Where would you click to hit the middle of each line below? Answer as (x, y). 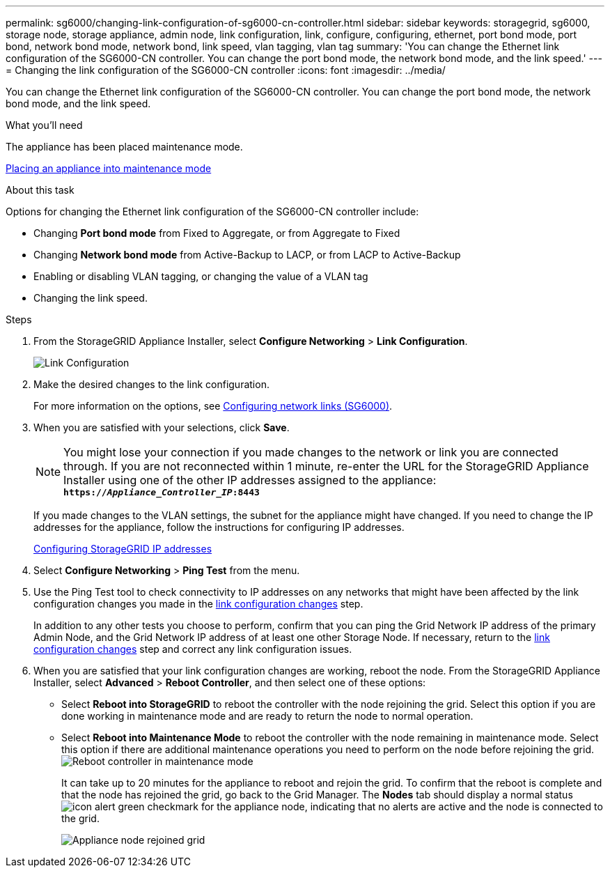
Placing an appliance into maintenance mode (109, 168)
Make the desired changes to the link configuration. (151, 384)
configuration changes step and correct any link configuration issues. (193, 649)
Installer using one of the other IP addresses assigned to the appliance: (250, 480)
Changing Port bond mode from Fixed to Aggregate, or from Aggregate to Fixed (217, 233)
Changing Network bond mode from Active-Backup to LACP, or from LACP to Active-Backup (247, 255)
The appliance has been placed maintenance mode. (124, 147)
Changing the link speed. (91, 298)
